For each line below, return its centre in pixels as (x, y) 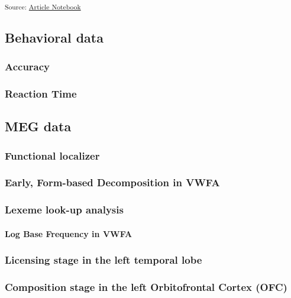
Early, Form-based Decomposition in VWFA (112, 182)
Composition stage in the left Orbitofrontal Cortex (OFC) (146, 287)
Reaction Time (41, 93)
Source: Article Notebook (43, 7)
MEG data (38, 126)
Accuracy (28, 67)
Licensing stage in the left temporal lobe (104, 260)
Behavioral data (54, 37)
